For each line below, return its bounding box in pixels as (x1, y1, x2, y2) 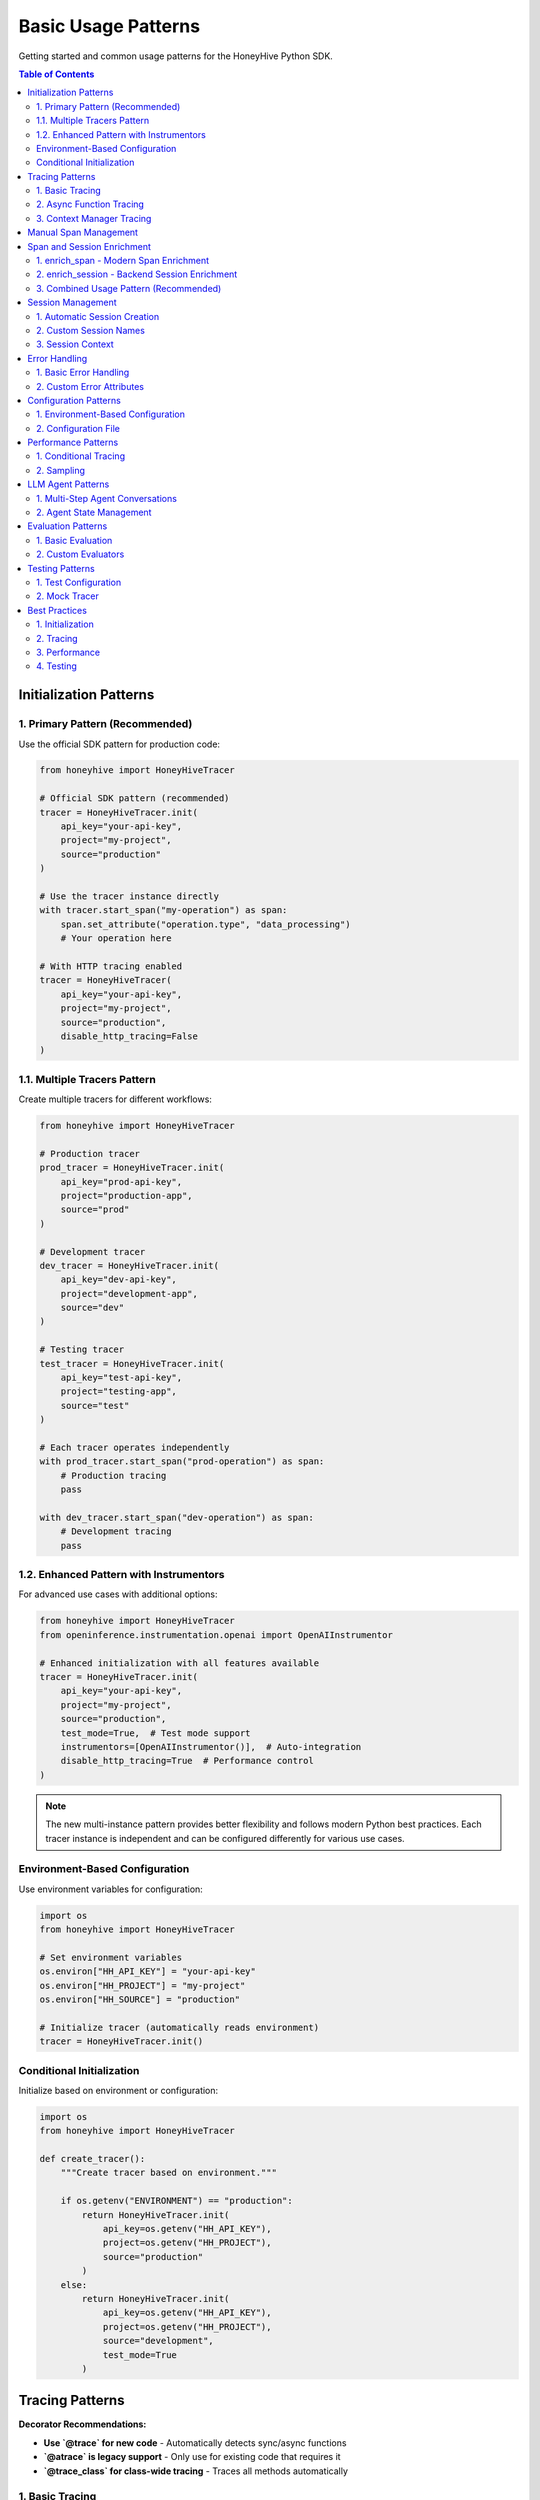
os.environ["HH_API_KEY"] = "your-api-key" (39, 1966, 257, 1977)
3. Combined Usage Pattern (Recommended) (36, 282, 222, 294)
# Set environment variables (39, 1951, 183, 1963)
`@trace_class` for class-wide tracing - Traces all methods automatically (43, 2465, 349, 2477)
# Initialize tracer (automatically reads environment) (39, 2021, 320, 2033)
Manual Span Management (27, 226, 139, 239)
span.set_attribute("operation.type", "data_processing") (60, 918, 351, 930)
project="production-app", (60, 1190, 194, 1201)
